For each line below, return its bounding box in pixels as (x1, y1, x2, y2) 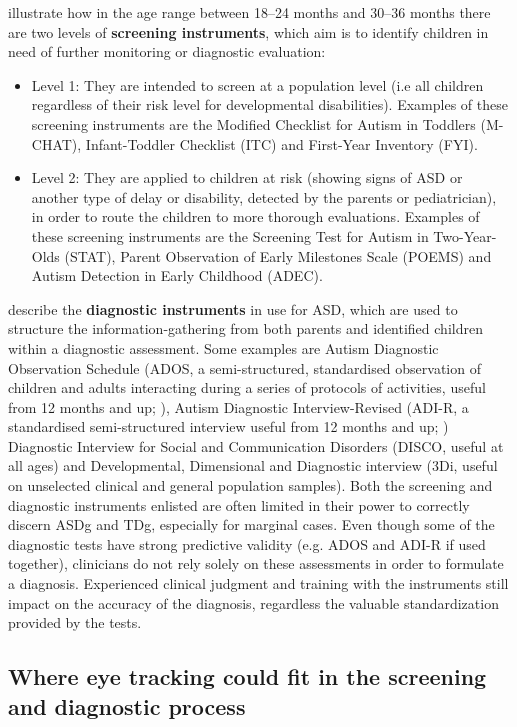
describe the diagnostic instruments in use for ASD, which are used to (8, 298, 458, 319)
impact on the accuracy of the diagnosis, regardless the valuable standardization (8, 592, 499, 613)
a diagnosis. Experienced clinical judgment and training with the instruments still (8, 573, 509, 594)
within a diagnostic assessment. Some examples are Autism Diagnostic (8, 337, 439, 358)
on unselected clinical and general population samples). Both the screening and (8, 475, 493, 496)
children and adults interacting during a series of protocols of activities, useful (8, 377, 486, 398)
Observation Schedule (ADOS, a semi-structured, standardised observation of (8, 357, 481, 378)
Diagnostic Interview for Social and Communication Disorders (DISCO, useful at (8, 435, 504, 456)
